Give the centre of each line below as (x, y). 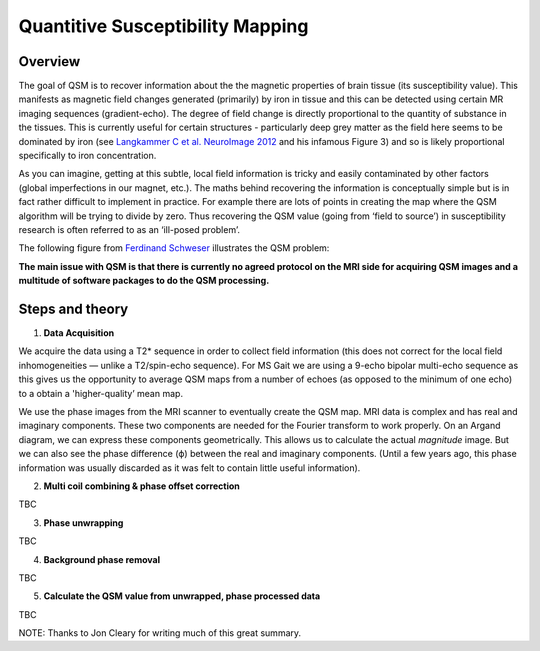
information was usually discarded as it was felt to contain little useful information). (189, 467)
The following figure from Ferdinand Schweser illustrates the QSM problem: (174, 248)
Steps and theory (73, 308)
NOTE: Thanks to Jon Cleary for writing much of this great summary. (160, 633)
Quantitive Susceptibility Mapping (163, 26)
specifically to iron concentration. (87, 156)
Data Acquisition (79, 333)
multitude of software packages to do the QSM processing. (144, 281)
